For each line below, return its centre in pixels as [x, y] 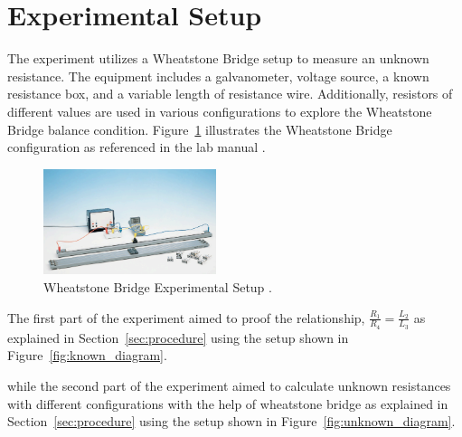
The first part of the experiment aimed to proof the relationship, [186, 317]
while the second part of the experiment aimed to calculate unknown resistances [229, 386]
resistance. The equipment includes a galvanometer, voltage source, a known [218, 76]
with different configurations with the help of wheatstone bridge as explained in [228, 403]
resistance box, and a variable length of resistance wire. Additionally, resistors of [230, 94]
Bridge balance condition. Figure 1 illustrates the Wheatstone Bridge [200, 129]
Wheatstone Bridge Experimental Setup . [158, 287]
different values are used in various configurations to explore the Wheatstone [220, 111]
